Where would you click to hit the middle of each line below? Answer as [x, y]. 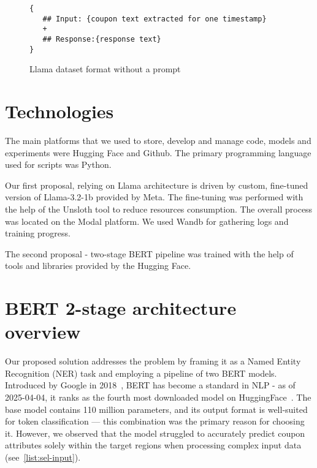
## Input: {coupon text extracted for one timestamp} [155, 19]
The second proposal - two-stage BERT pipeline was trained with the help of [149, 253]
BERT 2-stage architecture [121, 308]
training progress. [38, 233]
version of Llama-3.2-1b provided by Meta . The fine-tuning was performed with [154, 197]
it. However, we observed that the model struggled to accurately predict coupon [155, 433]
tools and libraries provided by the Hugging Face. [98, 266]
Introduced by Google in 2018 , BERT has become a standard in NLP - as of [150, 385]
